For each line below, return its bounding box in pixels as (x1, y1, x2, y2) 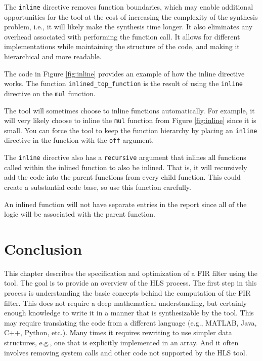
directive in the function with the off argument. (4, 135, 154, 145)
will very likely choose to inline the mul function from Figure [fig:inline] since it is (4, 115, 256, 126)
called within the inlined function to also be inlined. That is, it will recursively (4, 162, 247, 172)
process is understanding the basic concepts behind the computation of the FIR (4, 288, 251, 298)
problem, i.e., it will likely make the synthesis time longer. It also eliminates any (4, 21, 253, 32)
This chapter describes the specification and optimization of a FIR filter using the (4, 267, 258, 278)
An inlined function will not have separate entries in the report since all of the (4, 198, 247, 209)
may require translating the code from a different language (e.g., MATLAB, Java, (4, 317, 257, 328)
